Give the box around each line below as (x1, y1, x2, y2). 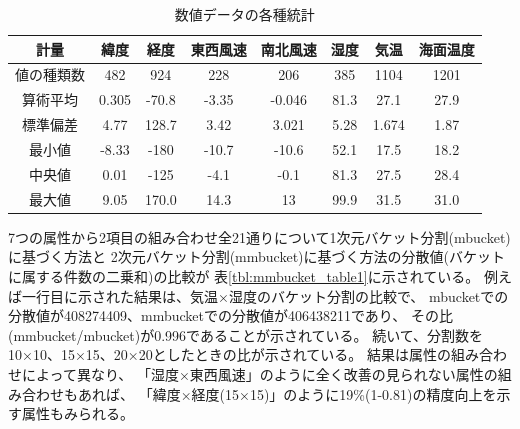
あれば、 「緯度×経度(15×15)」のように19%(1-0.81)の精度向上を (77, 383, 497, 404)
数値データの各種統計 (174, 4, 315, 24)
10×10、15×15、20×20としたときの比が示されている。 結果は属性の (8, 344, 451, 365)
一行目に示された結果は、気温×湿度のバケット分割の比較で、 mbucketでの (21, 285, 509, 306)
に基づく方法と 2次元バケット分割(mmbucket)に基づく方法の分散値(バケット (8, 246, 505, 267)
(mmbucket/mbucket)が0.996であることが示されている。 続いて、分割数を (8, 324, 484, 345)
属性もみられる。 (21, 403, 134, 424)
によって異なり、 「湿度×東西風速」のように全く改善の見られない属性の (21, 363, 498, 384)
